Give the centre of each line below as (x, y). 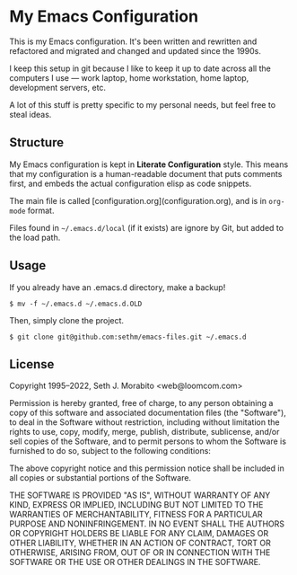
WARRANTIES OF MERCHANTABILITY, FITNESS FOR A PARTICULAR (136, 515)
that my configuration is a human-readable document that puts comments (146, 173)
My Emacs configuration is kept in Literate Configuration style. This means (149, 164)
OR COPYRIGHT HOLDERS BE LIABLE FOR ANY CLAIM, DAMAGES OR (139, 534)
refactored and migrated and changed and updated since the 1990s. (135, 50)
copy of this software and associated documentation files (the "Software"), (148, 413)
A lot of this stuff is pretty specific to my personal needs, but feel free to (143, 104)
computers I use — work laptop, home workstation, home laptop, (129, 77)
